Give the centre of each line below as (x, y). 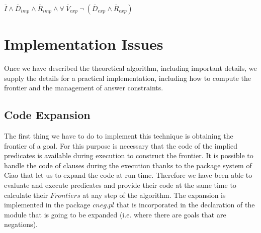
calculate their (26, 195)
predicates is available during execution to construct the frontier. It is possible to (129, 155)
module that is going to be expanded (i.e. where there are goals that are (115, 214)
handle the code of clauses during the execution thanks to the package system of (128, 165)
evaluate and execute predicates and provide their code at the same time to (120, 185)
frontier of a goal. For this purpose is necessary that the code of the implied (121, 145)
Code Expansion (47, 115)
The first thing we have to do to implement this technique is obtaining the (119, 136)
